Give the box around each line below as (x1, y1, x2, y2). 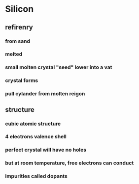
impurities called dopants (5, 173, 68, 180)
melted (5, 51, 23, 57)
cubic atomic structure (5, 120, 61, 127)
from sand (5, 38, 31, 45)
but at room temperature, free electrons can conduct (5, 159, 134, 166)
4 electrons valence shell (5, 133, 67, 140)
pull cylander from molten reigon (5, 90, 85, 97)
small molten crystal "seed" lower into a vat (5, 64, 112, 71)
